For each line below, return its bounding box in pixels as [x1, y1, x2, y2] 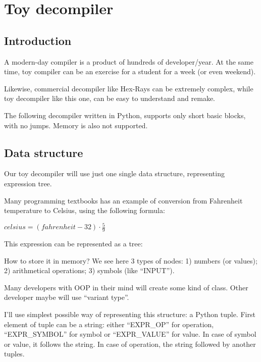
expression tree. [4, 178, 52, 188]
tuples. [4, 348, 25, 359]
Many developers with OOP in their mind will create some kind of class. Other [4, 282, 248, 292]
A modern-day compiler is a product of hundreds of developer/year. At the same [4, 56, 253, 67]
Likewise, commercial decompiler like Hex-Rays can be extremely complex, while [4, 83, 253, 93]
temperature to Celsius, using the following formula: [4, 205, 165, 216]
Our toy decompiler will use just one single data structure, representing [4, 168, 225, 179]
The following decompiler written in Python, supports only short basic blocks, [4, 110, 246, 120]
